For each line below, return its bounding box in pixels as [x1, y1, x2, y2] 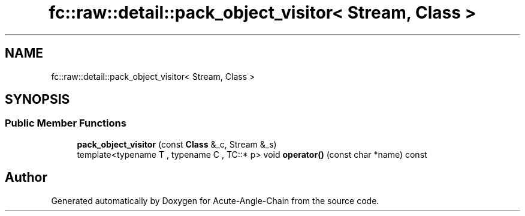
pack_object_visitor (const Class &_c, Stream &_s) [77, 139, 277, 149]
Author [5, 170, 47, 185]
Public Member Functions [5, 117, 126, 130]
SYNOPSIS [5, 92, 70, 107]
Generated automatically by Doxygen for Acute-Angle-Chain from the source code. [51, 195, 379, 206]
